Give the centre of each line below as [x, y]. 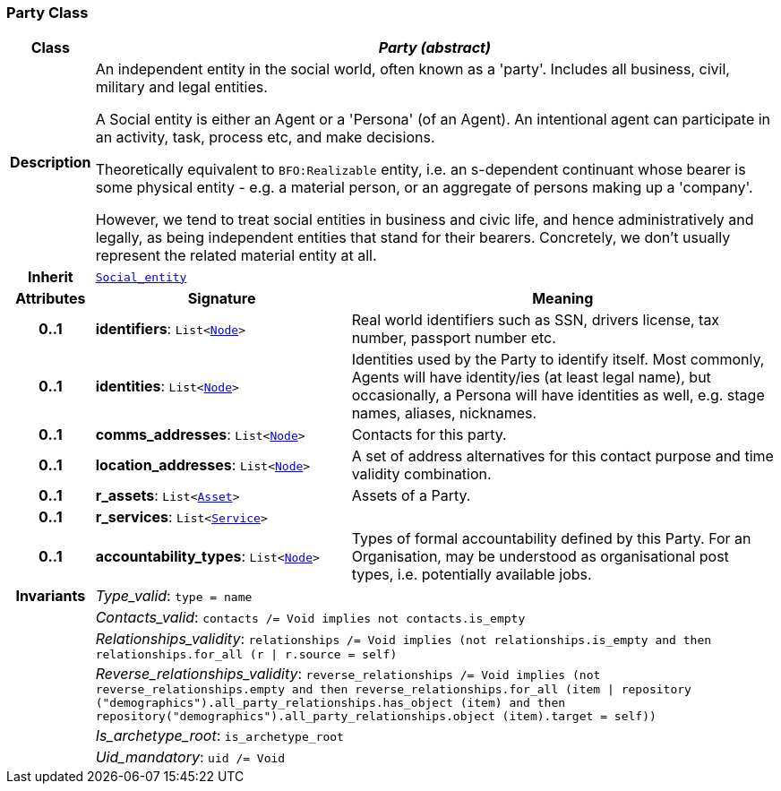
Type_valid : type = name [174, 596]
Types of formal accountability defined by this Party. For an [551, 539]
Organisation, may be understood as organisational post [540, 557]
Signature [222, 299]
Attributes [51, 299]
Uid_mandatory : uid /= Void [190, 757]
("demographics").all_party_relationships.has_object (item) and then [330, 703]
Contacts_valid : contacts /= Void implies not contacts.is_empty [310, 618]
